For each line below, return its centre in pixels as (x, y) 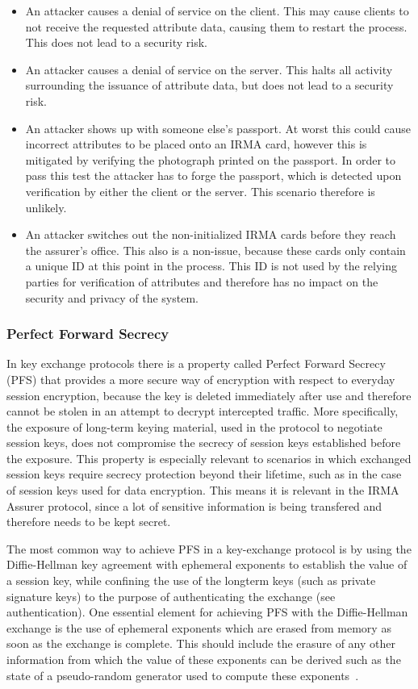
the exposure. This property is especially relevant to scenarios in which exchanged (209, 458)
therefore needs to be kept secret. (89, 522)
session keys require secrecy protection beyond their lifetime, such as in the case (204, 474)
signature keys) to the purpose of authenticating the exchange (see (171, 596)
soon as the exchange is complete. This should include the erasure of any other (201, 643)
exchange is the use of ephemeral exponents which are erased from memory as (199, 627)
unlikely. (46, 207)
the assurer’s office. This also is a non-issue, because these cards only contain (215, 250)
